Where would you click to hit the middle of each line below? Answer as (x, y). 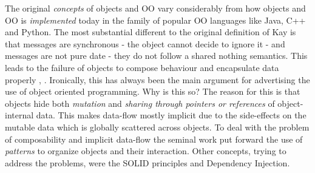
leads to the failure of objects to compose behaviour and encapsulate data (142, 67)
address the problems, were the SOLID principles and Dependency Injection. (147, 162)
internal (19, 115)
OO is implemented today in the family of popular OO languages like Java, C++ (155, 20)
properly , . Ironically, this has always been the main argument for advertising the (157, 79)
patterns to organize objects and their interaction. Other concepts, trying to (146, 151)
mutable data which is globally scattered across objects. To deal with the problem (157, 127)
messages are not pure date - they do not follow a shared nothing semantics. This (156, 56)
